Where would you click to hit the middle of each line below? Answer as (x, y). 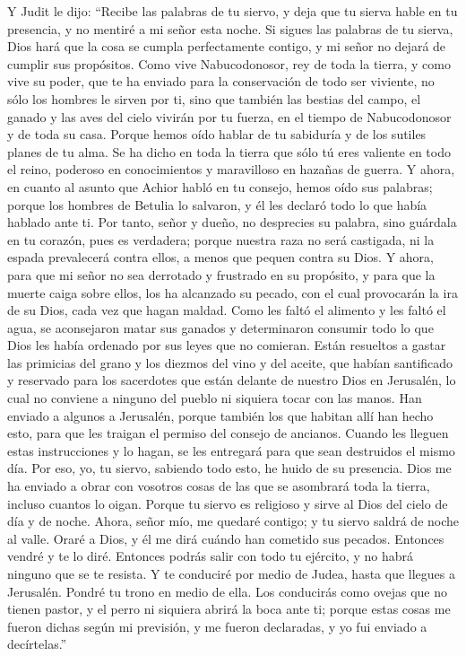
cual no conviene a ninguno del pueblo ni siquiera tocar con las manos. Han (215, 398)
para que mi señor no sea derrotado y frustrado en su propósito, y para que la (221, 274)
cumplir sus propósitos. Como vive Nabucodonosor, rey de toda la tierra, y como (229, 63)
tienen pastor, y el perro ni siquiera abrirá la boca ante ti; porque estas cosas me (229, 609)
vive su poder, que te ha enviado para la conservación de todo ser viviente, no (221, 81)
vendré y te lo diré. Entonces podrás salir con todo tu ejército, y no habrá (210, 556)
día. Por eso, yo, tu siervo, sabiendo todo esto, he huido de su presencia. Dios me (229, 468)
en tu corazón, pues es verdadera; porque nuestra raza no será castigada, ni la (221, 239)
